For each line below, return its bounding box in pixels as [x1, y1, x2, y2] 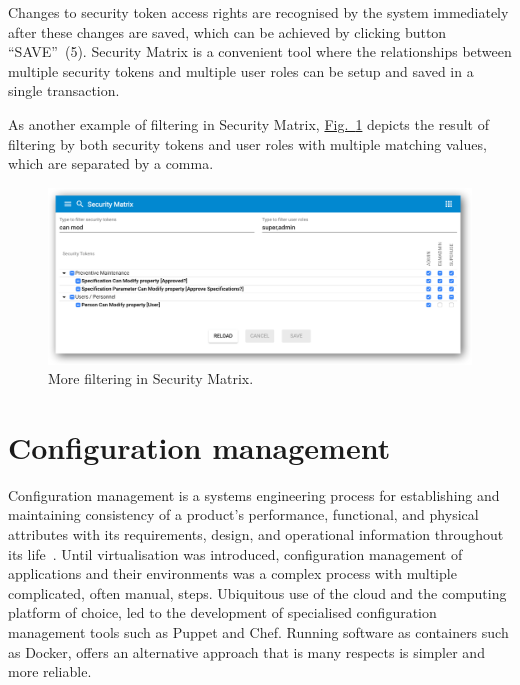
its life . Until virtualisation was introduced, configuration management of [8, 543, 463, 564]
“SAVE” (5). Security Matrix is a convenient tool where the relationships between [8, 41, 512, 62]
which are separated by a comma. [8, 153, 214, 174]
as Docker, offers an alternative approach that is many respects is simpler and [8, 641, 485, 662]
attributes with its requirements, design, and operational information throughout [8, 524, 504, 545]
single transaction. [8, 80, 120, 101]
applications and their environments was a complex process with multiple [8, 563, 457, 584]
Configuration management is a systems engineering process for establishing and [8, 484, 500, 505]
